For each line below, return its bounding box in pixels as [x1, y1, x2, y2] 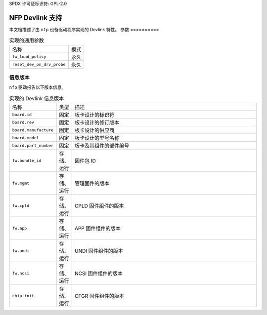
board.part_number [12, 143, 54, 148]
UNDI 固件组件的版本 [74, 247, 124, 254]
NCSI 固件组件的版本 [74, 270, 123, 277]
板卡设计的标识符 [74, 112, 115, 118]
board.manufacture [12, 127, 54, 133]
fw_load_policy [12, 54, 46, 59]
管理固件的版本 [74, 180, 110, 187]
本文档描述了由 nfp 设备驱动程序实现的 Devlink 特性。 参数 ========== [9, 26, 159, 32]
